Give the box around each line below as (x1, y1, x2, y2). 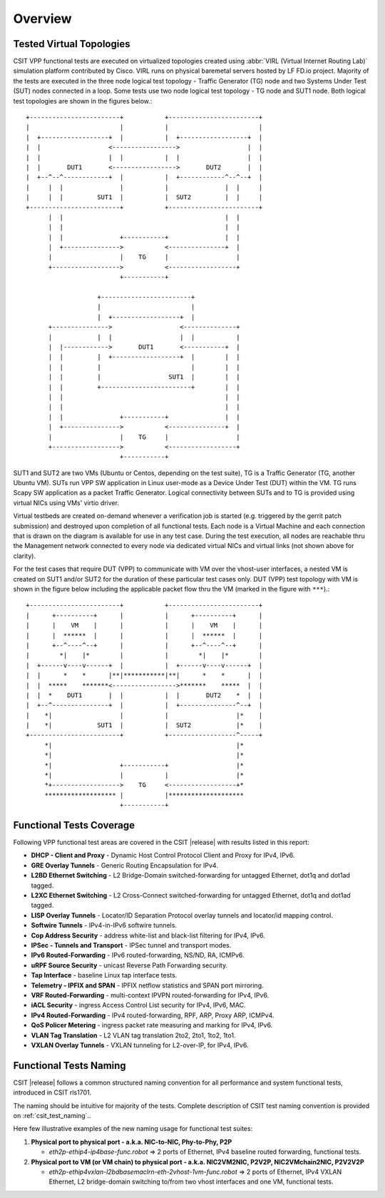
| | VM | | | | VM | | (26, 621, 263, 629)
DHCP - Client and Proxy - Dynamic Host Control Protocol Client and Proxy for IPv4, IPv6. (31, 851, 295, 860)
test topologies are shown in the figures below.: (13, 96, 153, 105)
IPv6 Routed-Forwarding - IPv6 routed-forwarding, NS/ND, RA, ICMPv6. (31, 951, 245, 960)
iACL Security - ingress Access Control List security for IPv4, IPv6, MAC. (31, 1001, 246, 1010)
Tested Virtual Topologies (13, 38, 130, 50)
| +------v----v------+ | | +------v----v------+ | (26, 661, 263, 669)
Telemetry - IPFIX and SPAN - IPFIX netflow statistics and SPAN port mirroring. (31, 981, 264, 990)
